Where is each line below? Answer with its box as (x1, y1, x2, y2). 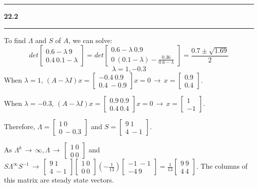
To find (4, 35, 26, 45)
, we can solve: (68, 35, 113, 45)
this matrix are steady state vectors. (4, 175, 114, 185)
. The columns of (196, 161, 248, 171)
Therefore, (4, 121, 35, 132)
